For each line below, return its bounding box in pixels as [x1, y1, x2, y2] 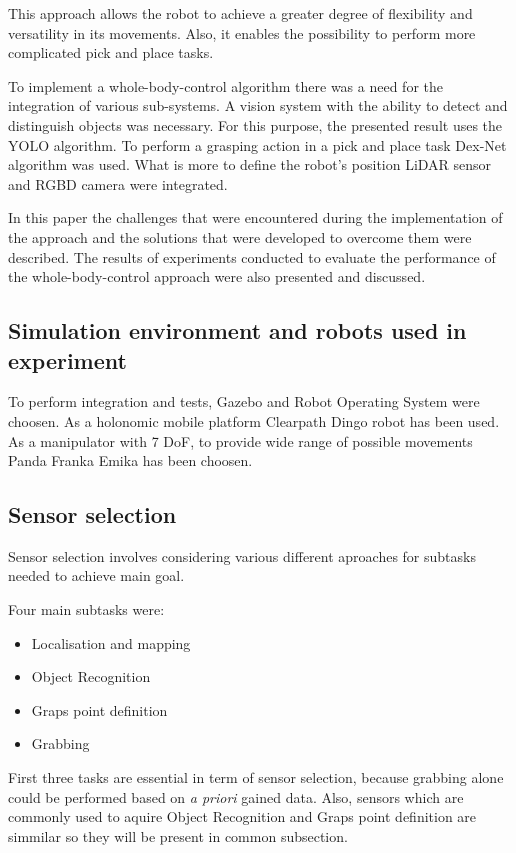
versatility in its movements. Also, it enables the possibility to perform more [8, 22, 476, 43]
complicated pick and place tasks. [8, 42, 214, 63]
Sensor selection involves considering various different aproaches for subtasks [8, 545, 476, 566]
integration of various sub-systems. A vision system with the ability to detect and [8, 95, 508, 116]
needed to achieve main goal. [8, 565, 185, 586]
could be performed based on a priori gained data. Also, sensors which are [8, 786, 464, 807]
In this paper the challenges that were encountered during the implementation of [8, 207, 503, 228]
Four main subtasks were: [8, 599, 165, 620]
